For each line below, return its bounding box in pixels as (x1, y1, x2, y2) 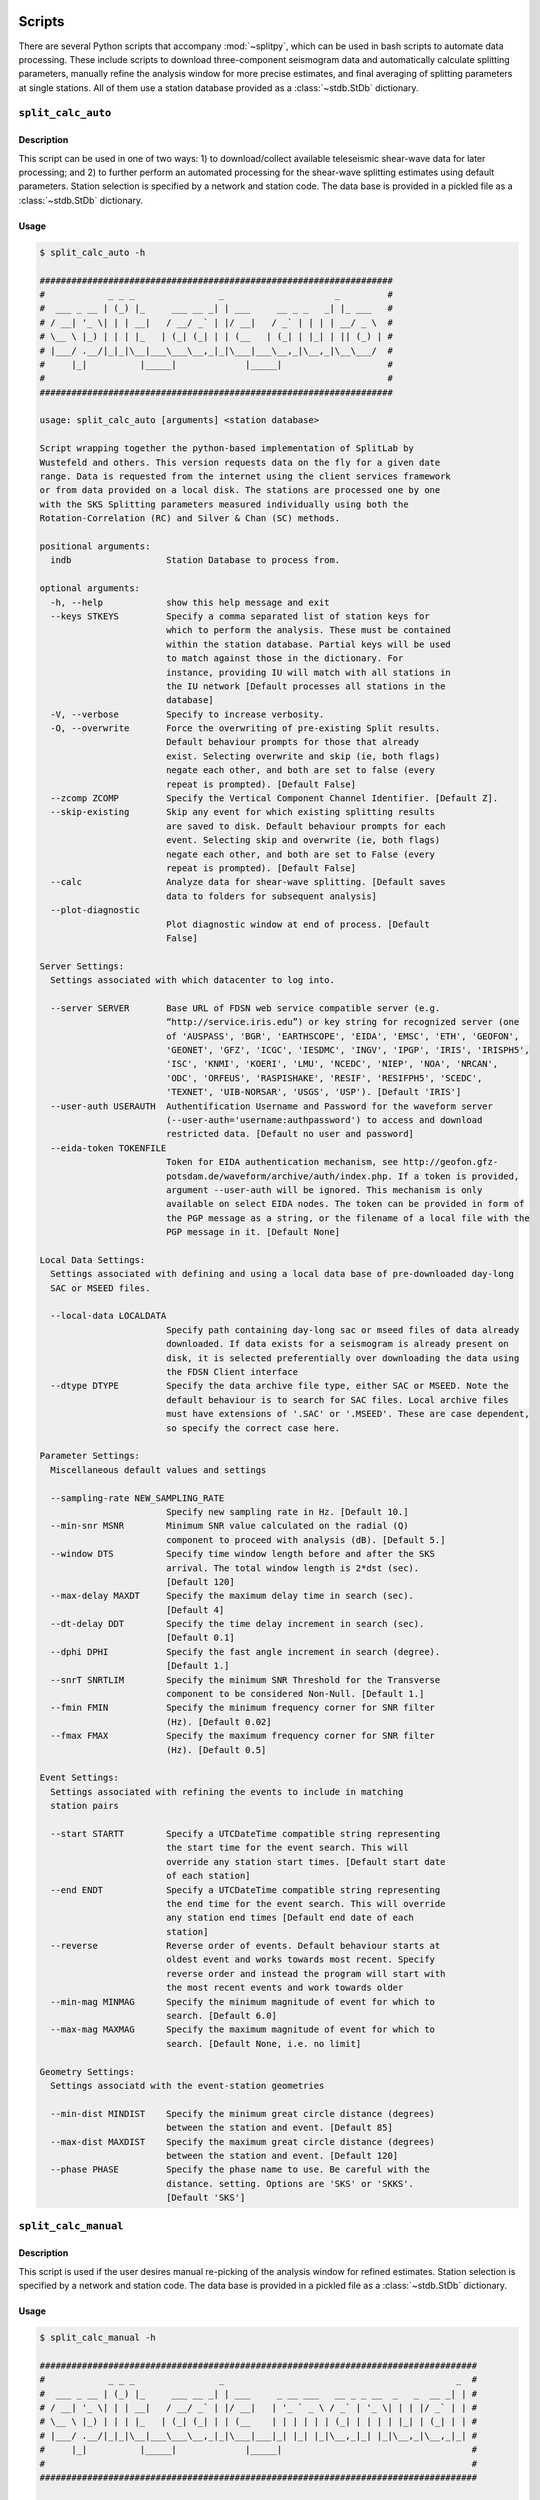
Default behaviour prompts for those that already (165, 736, 420, 748)
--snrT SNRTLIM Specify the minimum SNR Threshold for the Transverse (50, 1674, 441, 1685)
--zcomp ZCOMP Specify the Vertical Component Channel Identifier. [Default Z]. (50, 793, 499, 804)
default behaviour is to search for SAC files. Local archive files (165, 1394, 509, 1405)
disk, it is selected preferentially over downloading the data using (165, 1352, 520, 1364)
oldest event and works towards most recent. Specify (165, 1954, 435, 1965)
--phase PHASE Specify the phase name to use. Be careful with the (50, 2164, 430, 2175)
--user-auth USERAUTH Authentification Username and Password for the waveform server (50, 1100, 494, 1112)
